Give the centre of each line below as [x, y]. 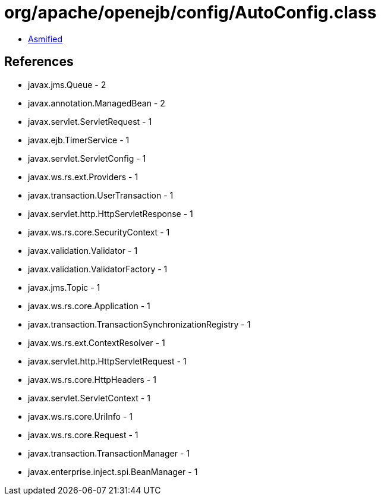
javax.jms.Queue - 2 [67, 84]
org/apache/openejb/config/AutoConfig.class [190, 12]
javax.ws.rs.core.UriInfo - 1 [81, 416]
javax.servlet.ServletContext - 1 [89, 398]
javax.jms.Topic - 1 [64, 287]
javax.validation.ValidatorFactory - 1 [98, 269]
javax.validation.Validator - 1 [83, 250]
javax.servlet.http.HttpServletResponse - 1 [111, 213]
